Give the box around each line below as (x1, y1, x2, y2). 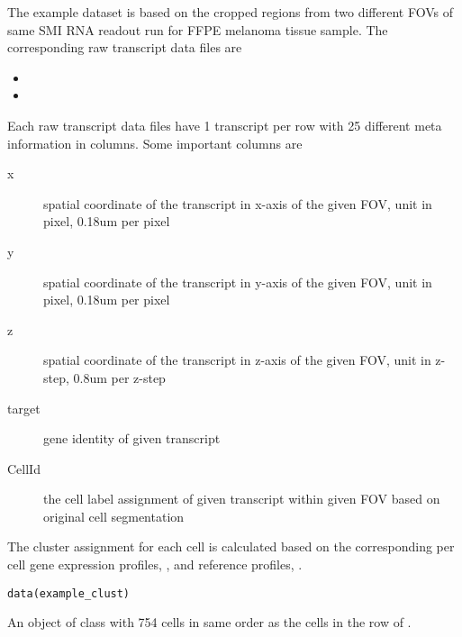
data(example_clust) (7, 587, 131, 600)
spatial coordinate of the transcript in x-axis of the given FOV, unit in (43, 194, 432, 213)
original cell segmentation (43, 506, 185, 525)
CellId (7, 459, 41, 478)
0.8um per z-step (73, 368, 166, 387)
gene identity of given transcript (43, 429, 221, 448)
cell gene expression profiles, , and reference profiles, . (7, 555, 303, 574)
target (7, 398, 41, 417)
